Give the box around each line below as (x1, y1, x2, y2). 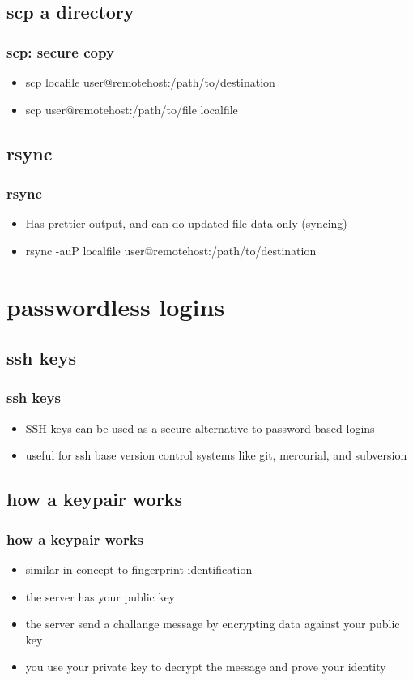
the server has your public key (25, 588, 176, 605)
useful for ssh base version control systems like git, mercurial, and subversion (25, 447, 407, 464)
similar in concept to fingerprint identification (25, 560, 253, 577)
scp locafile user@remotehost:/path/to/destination (25, 74, 275, 90)
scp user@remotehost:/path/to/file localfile (25, 101, 238, 118)
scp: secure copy (6, 41, 114, 62)
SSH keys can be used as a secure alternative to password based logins (25, 419, 375, 436)
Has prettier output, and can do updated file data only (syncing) (25, 215, 347, 232)
